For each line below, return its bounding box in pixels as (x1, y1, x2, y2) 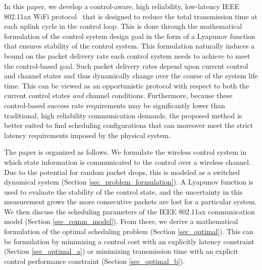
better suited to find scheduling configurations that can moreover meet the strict (4, 120, 253, 130)
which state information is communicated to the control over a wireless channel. (4, 156, 251, 167)
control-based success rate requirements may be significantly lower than (4, 100, 225, 110)
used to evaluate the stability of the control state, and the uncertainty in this (4, 186, 243, 197)
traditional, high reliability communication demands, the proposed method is (4, 110, 242, 120)
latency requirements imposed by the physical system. (4, 129, 171, 140)
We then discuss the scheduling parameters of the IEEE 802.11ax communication (4, 206, 255, 216)
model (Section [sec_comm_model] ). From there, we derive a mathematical (4, 216, 238, 227)
